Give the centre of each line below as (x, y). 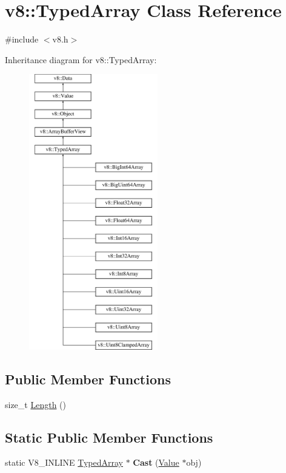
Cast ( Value (156, 462)
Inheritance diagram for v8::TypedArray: (81, 59)
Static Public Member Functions (109, 437)
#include (22, 39)
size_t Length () (35, 404)
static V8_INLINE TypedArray (64, 462)
